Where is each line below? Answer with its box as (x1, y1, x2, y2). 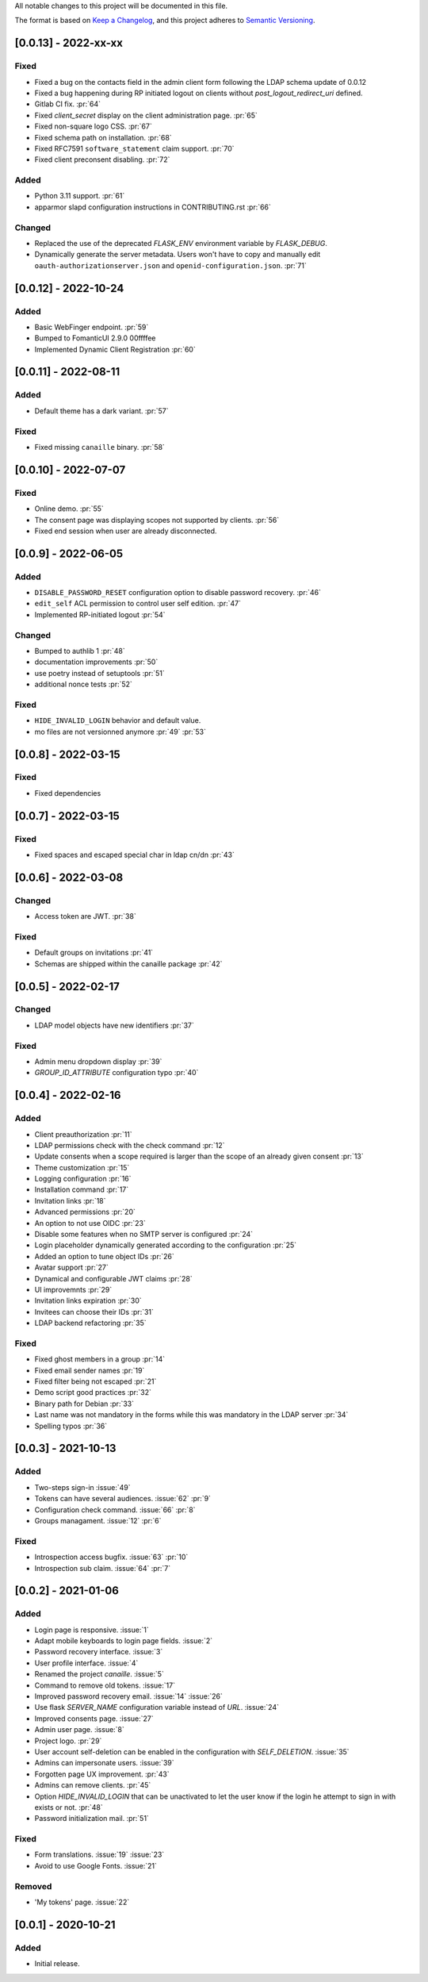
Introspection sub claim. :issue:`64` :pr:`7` (34, 1563, 171, 1573)
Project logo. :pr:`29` (34, 1736, 102, 1746)
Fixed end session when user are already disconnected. (34, 526, 217, 536)
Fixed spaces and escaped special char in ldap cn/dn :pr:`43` (34, 850, 235, 859)
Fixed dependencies (34, 788, 101, 797)
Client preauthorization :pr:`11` (34, 1129, 132, 1139)
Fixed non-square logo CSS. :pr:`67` (34, 121, 152, 131)
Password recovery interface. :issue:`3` (34, 1647, 163, 1657)
